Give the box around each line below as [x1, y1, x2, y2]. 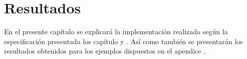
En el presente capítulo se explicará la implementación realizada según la [4, 26, 228, 37]
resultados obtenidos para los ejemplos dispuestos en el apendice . [4, 46, 206, 56]
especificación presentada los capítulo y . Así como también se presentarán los [4, 36, 243, 46]
